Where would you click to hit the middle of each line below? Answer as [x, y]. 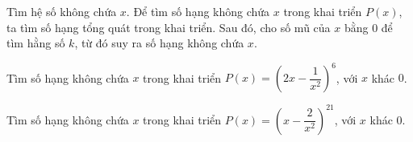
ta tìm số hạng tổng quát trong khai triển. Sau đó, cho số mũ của [169, 27]
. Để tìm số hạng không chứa [198, 11]
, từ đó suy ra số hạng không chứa [159, 43]
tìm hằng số [36, 43]
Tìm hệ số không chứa [62, 11]
